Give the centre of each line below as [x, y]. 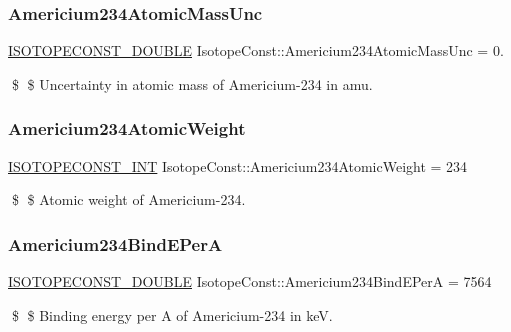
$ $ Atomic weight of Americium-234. [128, 199]
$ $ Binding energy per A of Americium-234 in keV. [172, 314]
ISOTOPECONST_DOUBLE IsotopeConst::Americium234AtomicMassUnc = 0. [256, 50]
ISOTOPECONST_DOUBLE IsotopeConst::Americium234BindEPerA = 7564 [250, 281]
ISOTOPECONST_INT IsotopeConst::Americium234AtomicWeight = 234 [238, 165]
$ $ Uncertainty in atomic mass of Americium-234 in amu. [192, 83]
